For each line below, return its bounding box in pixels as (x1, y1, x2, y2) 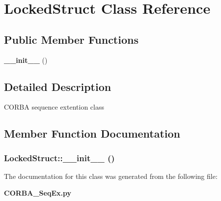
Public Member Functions (4, 31, 138, 47)
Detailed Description (4, 79, 111, 94)
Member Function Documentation (4, 126, 181, 141)
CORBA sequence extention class (4, 102, 104, 112)
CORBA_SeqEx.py (4, 187, 71, 198)
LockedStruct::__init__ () (4, 151, 115, 164)
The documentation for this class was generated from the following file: (4, 171, 218, 181)
